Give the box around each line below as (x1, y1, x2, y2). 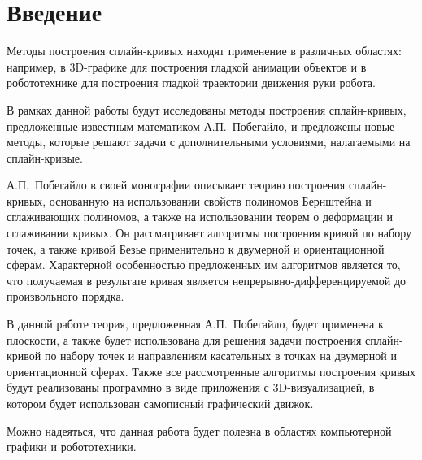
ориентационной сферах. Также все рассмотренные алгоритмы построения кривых (7, 362, 416, 380)
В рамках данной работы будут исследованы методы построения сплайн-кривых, (7, 101, 407, 118)
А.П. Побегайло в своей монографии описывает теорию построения (7, 176, 346, 193)
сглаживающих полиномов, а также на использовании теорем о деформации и (7, 208, 393, 225)
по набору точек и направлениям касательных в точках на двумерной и (44, 347, 397, 364)
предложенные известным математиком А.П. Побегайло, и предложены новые (7, 117, 395, 134)
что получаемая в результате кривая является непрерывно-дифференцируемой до (7, 271, 407, 289)
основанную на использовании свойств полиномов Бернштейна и (49, 192, 372, 209)
